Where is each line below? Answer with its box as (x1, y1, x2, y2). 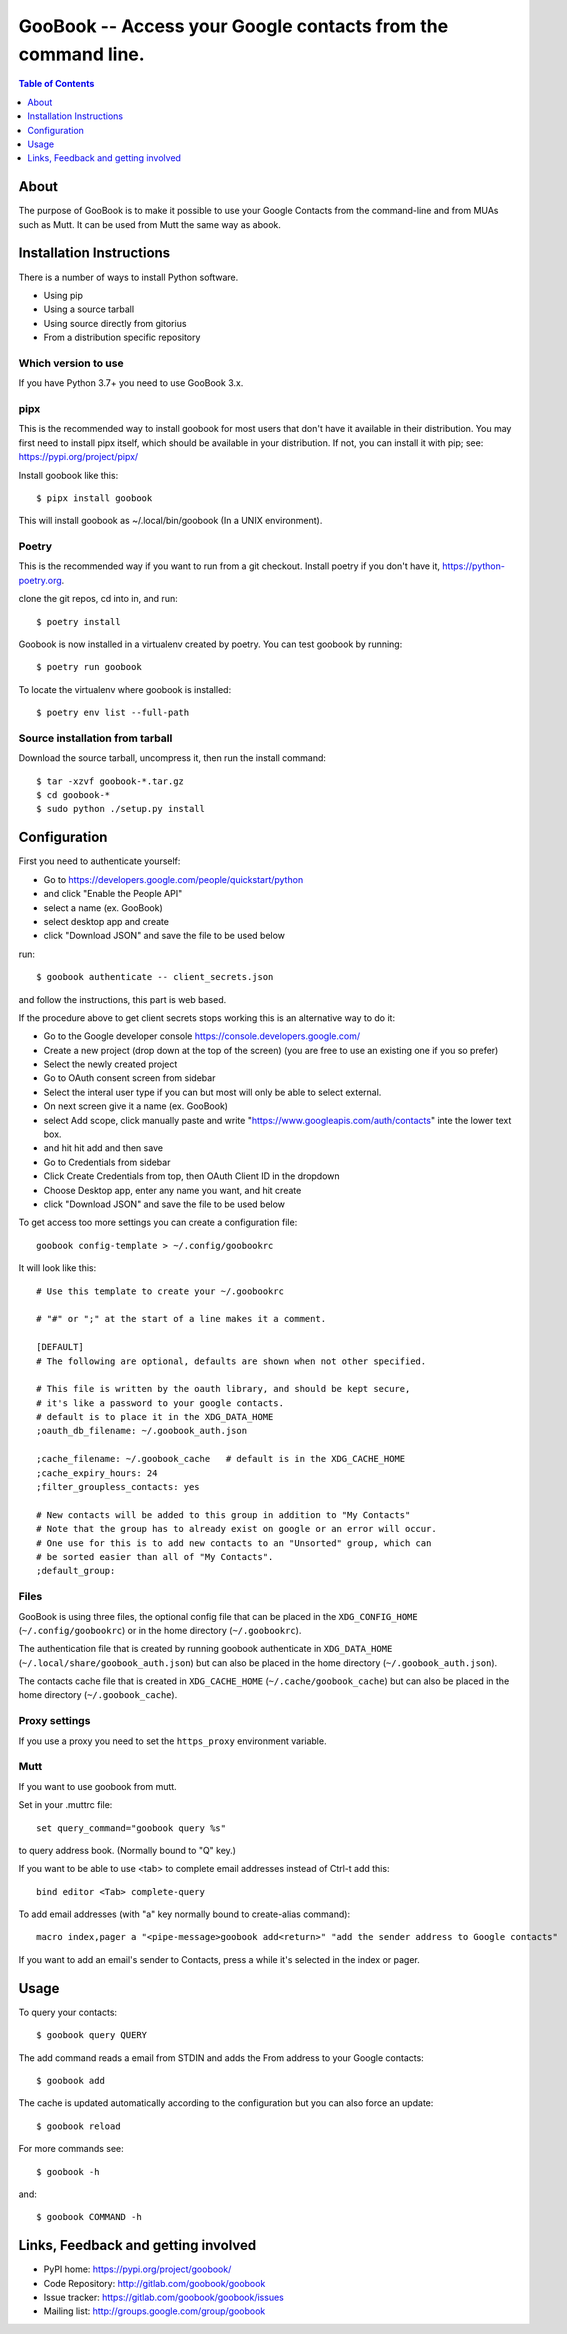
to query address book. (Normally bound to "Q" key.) (18, 1844, 237, 1856)
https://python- (441, 560, 505, 572)
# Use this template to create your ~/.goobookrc (36, 1285, 285, 1297)
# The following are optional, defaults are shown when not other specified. (36, 1355, 427, 1367)
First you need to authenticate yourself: (18, 855, 181, 867)
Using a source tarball (43, 303, 135, 315)
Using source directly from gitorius (43, 317, 187, 329)
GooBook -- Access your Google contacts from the (18, 15, 449, 37)
